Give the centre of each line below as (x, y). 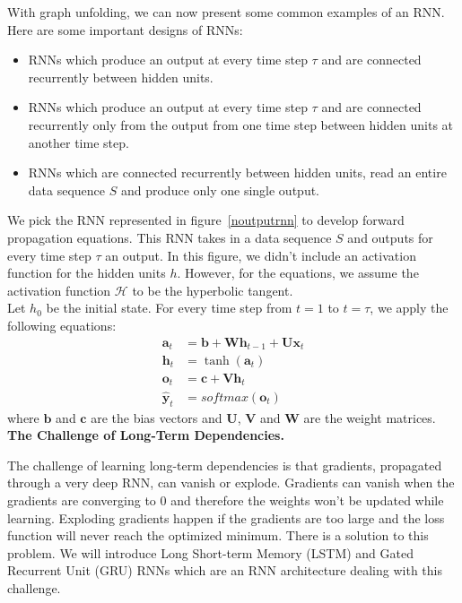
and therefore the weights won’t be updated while (307, 500)
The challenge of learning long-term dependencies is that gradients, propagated (225, 465)
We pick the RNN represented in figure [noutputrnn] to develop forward (206, 220)
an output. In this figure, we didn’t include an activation (261, 255)
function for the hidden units (87, 273)
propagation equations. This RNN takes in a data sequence (170, 237)
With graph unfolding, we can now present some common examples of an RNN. (226, 12)
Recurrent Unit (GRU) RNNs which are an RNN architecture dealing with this (225, 570)
